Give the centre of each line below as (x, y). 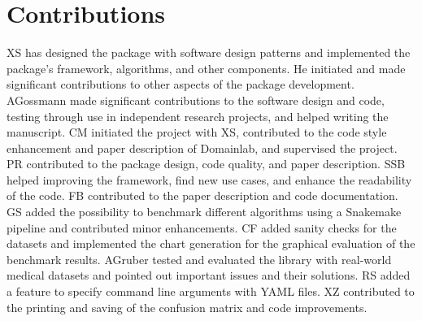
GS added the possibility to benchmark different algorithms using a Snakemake (204, 212)
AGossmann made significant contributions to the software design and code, (196, 100)
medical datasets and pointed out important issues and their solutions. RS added (209, 275)
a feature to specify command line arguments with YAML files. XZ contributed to (211, 291)
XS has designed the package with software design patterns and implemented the (209, 52)
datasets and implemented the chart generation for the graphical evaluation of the (211, 243)
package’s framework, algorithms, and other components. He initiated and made (206, 68)
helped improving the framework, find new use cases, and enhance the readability (209, 179)
